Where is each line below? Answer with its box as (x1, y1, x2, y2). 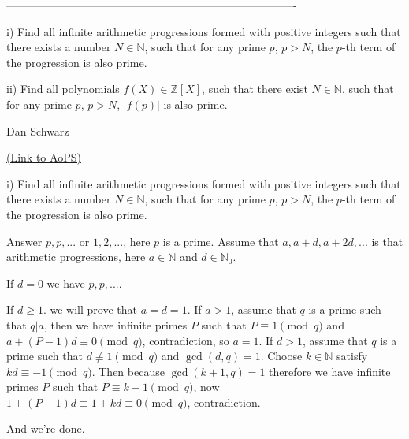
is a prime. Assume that (162, 233, 279, 249)
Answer (6, 233, 43, 249)
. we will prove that (43, 301, 137, 318)
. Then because (91, 363, 165, 379)
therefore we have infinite (269, 363, 391, 379)
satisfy (336, 348, 368, 364)
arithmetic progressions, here (6, 248, 146, 265)
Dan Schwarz (6, 122, 69, 139)
